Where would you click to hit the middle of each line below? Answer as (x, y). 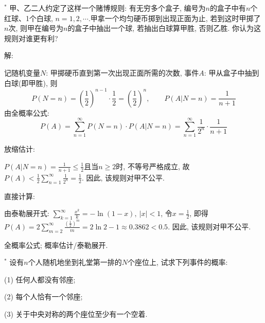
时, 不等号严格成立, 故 (153, 166)
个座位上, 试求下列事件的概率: (178, 262)
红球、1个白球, (29, 18)
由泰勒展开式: (27, 213)
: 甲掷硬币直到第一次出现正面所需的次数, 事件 (122, 72)
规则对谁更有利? (31, 38)
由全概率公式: (27, 112)
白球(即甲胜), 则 (31, 83)
